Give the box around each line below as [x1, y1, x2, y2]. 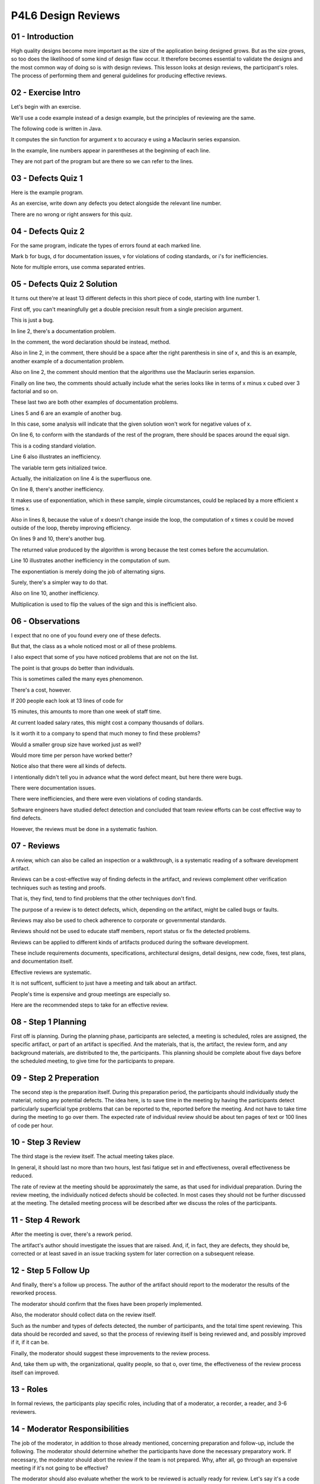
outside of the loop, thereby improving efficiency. [11, 524, 132, 531]
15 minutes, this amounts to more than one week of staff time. [11, 708, 162, 715]
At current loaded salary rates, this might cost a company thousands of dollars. [11, 719, 204, 726]
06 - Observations [11, 616, 80, 626]
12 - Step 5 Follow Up [11, 1265, 90, 1276]
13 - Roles [11, 1384, 48, 1394]
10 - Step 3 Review [11, 1137, 81, 1147]
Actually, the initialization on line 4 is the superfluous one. [11, 475, 152, 482]
